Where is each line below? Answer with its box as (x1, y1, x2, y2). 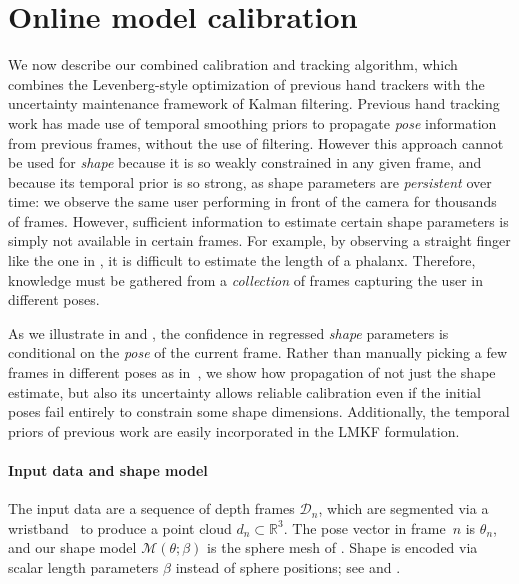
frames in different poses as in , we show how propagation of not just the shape (8, 362, 496, 383)
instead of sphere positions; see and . (175, 556, 401, 577)
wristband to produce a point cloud (8, 517, 232, 538)
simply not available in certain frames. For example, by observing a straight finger (8, 230, 511, 251)
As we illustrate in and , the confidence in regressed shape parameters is (8, 322, 449, 343)
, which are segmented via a (318, 498, 489, 519)
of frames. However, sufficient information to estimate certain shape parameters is (8, 210, 509, 231)
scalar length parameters (8, 556, 159, 577)
